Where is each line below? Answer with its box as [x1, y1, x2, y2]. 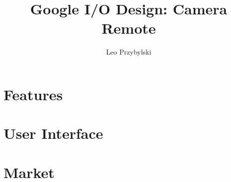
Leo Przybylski [106, 47, 152, 57]
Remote [101, 18, 156, 38]
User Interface [3, 123, 103, 143]
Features [3, 84, 63, 104]
